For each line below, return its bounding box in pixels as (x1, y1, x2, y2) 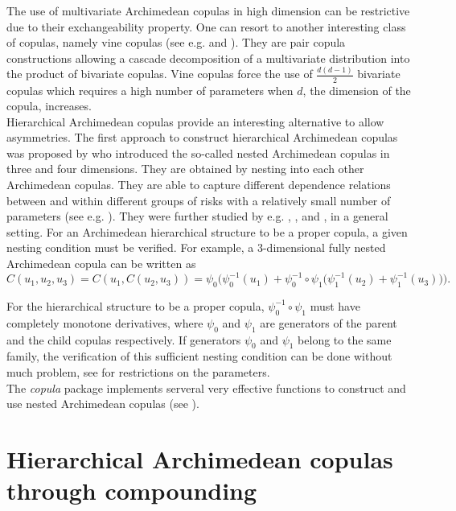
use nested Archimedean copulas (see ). (6, 395, 199, 412)
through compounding (6, 474, 257, 507)
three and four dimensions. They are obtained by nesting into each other (6, 160, 364, 177)
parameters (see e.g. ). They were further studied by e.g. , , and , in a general (6, 208, 388, 225)
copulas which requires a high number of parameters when (6, 81, 294, 98)
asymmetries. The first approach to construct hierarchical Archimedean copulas (6, 129, 398, 146)
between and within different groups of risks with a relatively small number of (6, 192, 391, 208)
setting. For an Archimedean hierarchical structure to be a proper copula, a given (6, 223, 408, 240)
